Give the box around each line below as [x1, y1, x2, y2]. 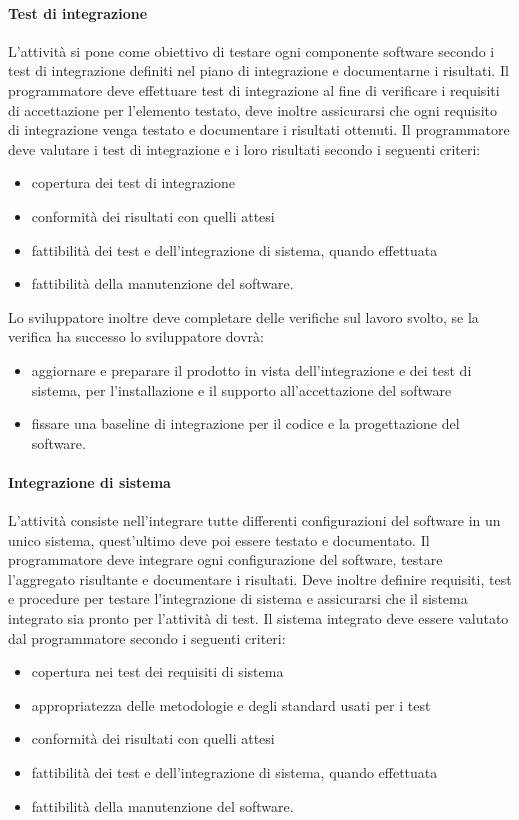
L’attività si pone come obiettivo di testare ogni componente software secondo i [8, 40, 495, 61]
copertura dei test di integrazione [31, 172, 235, 193]
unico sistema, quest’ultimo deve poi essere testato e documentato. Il [8, 529, 430, 550]
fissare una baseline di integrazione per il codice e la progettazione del [31, 413, 460, 434]
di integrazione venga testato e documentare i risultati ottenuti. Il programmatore [8, 119, 510, 140]
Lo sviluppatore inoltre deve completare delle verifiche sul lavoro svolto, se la [8, 306, 479, 327]
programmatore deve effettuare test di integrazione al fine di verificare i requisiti [8, 79, 500, 100]
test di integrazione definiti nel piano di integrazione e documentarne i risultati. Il [8, 60, 509, 81]
